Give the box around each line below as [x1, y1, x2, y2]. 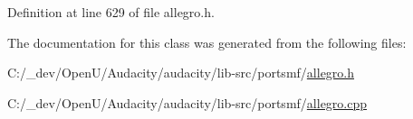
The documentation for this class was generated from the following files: [7, 32, 407, 51]
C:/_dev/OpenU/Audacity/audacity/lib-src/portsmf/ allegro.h [7, 63, 355, 82]
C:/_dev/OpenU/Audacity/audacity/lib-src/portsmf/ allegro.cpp [7, 93, 368, 112]
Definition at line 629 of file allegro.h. [7, 3, 215, 21]
